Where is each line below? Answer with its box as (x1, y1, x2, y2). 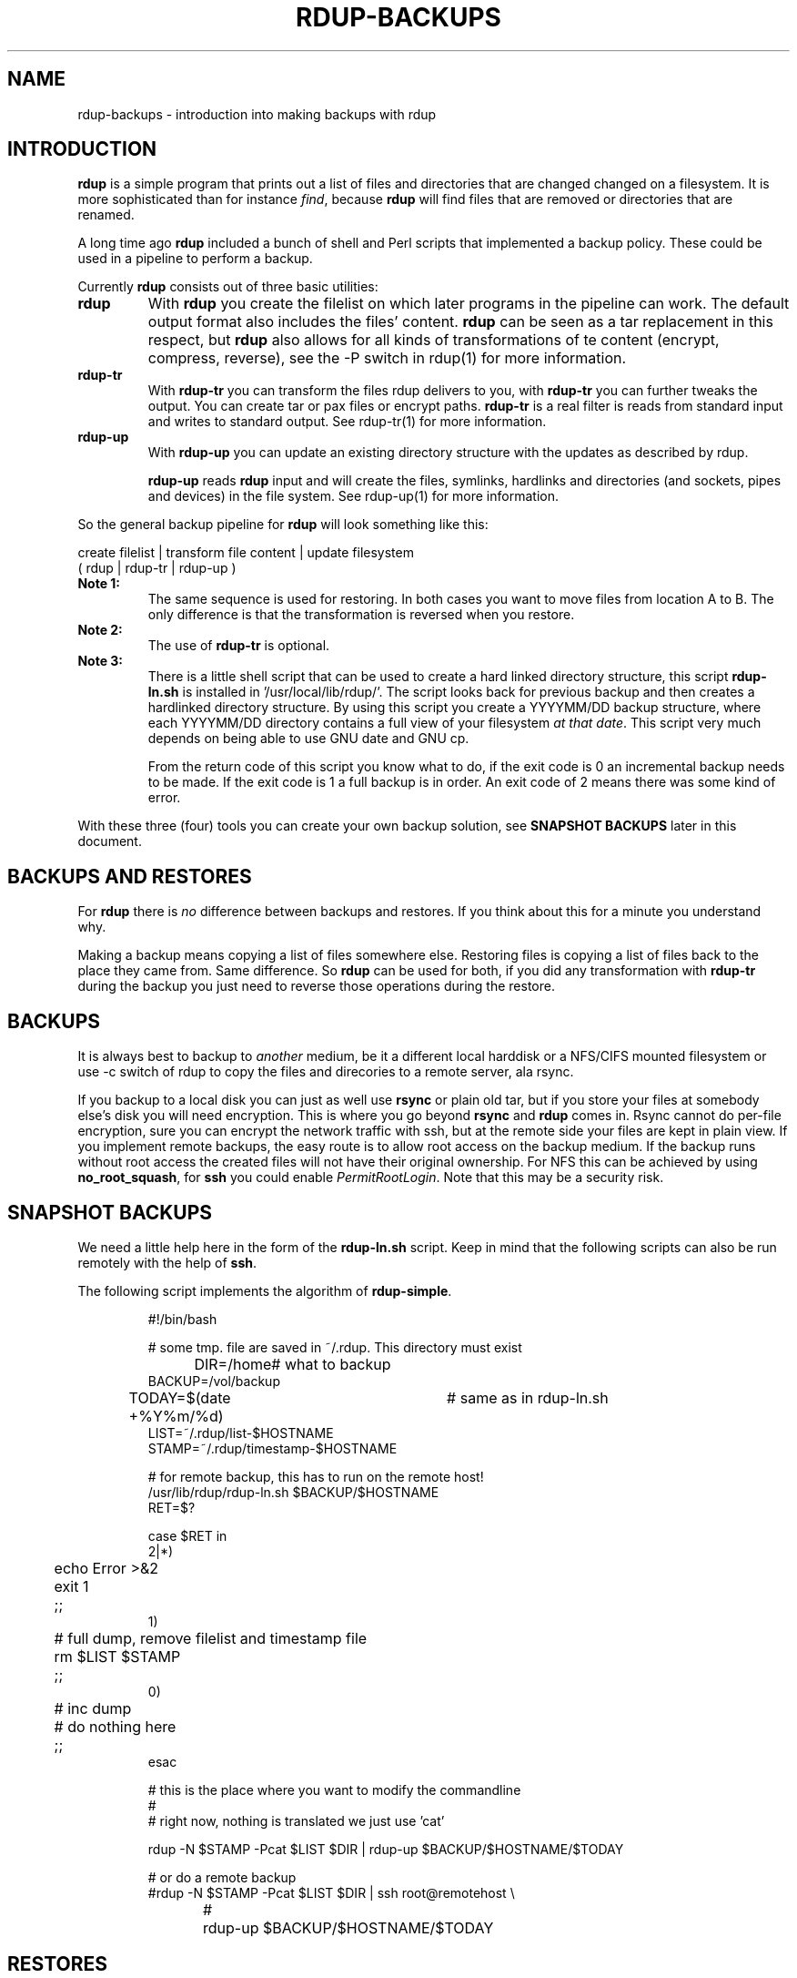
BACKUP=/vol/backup (147, 1372, 280, 1389)
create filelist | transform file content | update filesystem (77, 545, 414, 561)
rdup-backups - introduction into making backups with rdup (77, 106, 437, 122)
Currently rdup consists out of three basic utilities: (77, 279, 378, 295)
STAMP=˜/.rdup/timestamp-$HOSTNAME (147, 1440, 398, 1456)
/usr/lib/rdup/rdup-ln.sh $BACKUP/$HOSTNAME (147, 1483, 439, 1500)
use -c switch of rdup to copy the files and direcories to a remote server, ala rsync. (77, 1064, 574, 1080)
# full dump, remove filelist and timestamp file (54, 1628, 368, 1647)
